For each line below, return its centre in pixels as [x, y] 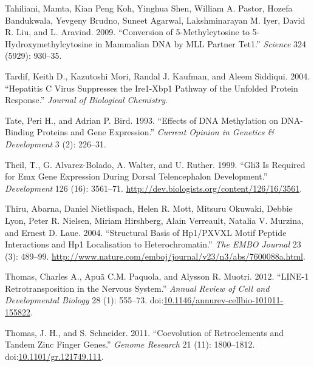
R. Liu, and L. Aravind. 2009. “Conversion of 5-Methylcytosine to [127, 32]
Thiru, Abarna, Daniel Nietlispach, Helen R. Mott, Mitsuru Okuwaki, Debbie [149, 208]
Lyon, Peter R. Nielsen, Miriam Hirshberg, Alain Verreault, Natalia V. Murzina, [154, 220]
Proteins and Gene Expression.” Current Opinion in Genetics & [155, 132]
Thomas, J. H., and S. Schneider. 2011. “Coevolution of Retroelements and [145, 332]
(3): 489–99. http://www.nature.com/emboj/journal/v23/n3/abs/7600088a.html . [155, 256]
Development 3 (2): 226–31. [56, 143]
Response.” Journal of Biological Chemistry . [86, 100]
